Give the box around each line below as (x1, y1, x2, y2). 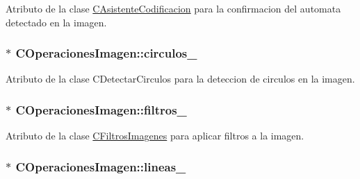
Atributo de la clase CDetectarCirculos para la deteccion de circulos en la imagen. (6, 71, 355, 86)
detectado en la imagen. (6, 15, 107, 29)
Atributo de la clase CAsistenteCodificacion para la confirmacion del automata (6, 1, 341, 15)
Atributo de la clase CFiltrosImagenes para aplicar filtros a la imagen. (6, 128, 304, 143)
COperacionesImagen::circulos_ (15, 44, 197, 62)
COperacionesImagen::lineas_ (15, 157, 186, 175)
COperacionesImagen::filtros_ (15, 101, 187, 118)
